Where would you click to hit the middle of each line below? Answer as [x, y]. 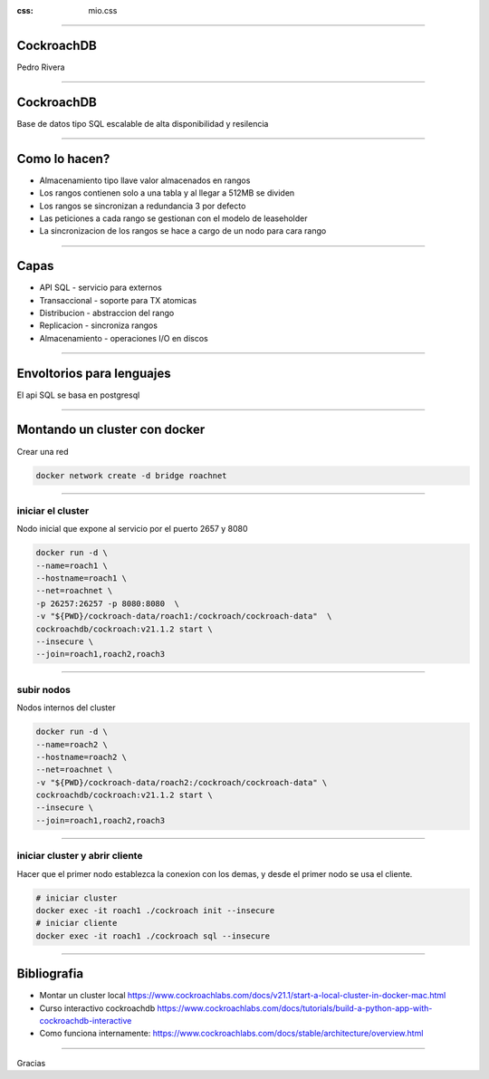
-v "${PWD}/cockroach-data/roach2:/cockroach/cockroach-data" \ [182, 782]
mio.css [103, 10]
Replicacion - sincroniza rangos [99, 325]
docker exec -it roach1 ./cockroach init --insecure [155, 910]
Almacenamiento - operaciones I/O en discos [124, 338]
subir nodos [44, 689]
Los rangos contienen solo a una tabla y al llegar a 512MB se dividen [167, 193]
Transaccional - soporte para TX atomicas [118, 300]
